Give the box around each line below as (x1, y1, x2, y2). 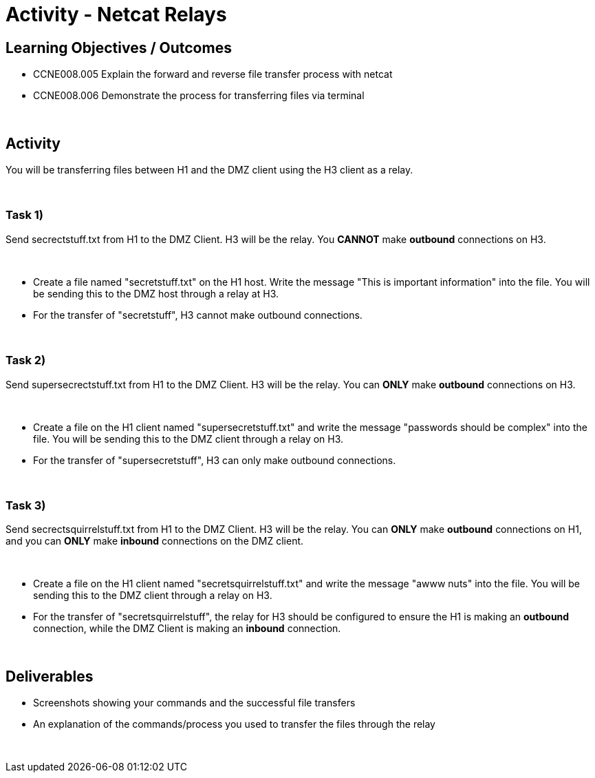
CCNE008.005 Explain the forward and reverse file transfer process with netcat (33, 68, 393, 81)
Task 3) (6, 498, 46, 512)
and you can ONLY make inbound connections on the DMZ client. (6, 535, 304, 547)
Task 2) (6, 353, 46, 368)
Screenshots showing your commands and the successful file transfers (33, 697, 356, 709)
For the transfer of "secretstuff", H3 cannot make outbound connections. (33, 308, 363, 321)
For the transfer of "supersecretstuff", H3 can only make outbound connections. (33, 454, 396, 466)
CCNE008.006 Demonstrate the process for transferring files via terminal (33, 90, 365, 102)
